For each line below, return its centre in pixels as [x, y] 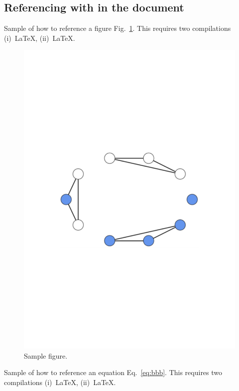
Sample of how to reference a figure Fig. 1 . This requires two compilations [118, 28]
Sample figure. [46, 355]
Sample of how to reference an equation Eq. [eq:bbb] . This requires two [113, 372]
